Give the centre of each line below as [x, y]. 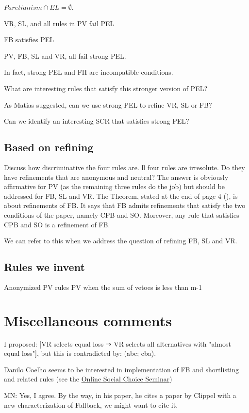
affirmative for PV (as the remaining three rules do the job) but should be [114, 186]
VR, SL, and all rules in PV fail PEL [59, 23]
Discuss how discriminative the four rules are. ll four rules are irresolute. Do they [124, 167]
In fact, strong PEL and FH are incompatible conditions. [89, 72]
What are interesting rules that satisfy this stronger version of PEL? [106, 88]
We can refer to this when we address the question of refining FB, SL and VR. [121, 241]
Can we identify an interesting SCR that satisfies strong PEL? [97, 121]
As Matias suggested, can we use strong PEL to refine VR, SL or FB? [108, 104]
